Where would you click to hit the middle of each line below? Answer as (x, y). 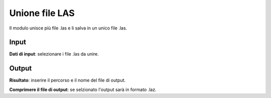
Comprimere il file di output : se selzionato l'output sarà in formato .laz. (83, 89)
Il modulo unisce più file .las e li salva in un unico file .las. (68, 28)
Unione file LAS (42, 13)
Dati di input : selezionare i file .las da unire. (54, 54)
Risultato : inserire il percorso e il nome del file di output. (67, 80)
